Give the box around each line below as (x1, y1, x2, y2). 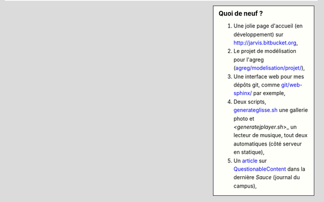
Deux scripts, (233, 98, 266, 105)
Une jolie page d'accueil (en (233, 22, 303, 29)
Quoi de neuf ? (218, 10, 263, 17)
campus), (233, 182, 257, 189)
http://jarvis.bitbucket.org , (233, 39, 298, 46)
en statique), (233, 148, 265, 156)
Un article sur (233, 157, 267, 164)
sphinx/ (233, 90, 252, 97)
